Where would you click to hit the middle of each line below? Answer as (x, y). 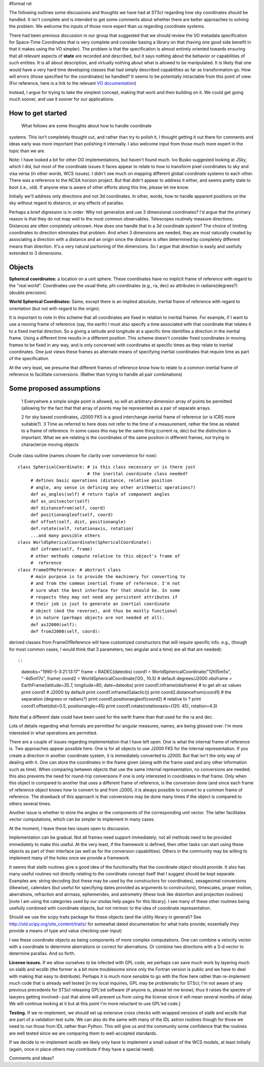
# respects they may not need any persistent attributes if (104, 597)
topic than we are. (27, 151)
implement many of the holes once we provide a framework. (70, 858)
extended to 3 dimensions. (36, 253)
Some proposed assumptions (55, 388)
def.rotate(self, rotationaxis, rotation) (82, 529)
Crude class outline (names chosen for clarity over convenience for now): (83, 456)
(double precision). (28, 292)
